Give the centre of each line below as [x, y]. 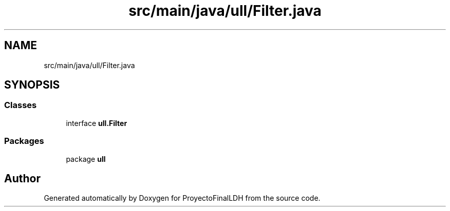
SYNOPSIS [32, 85]
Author [22, 178]
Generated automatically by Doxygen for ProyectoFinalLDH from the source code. [182, 198]
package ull [86, 159]
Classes [21, 105]
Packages [24, 141]
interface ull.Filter [97, 123]
